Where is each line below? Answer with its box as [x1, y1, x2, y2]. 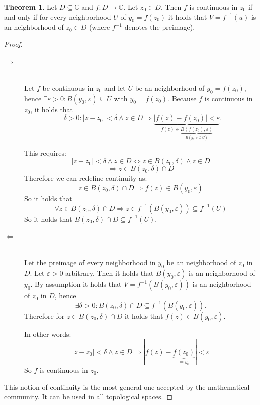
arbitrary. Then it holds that [65, 268, 154, 278]
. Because [167, 93, 197, 103]
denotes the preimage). [124, 22, 195, 32]
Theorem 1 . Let [4, 2, 57, 12]
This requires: [24, 147, 66, 158]
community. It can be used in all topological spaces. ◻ [4, 391, 173, 402]
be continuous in [42, 82, 94, 93]
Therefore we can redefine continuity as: [24, 172, 147, 183]
